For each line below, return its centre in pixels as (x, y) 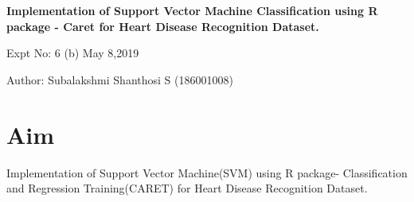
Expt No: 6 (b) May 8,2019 (73, 53)
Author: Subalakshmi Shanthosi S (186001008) (120, 79)
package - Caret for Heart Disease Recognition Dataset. (163, 26)
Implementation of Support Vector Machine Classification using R (192, 10)
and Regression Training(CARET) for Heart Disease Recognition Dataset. (187, 188)
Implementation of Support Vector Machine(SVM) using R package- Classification (207, 172)
